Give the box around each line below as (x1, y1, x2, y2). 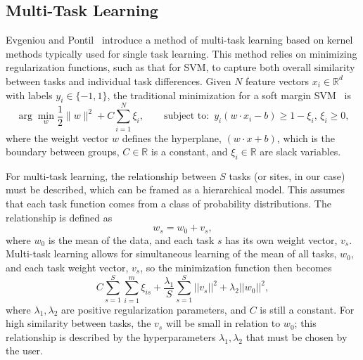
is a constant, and (151, 144, 228, 159)
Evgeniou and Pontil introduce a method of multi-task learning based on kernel (6, 32, 353, 47)
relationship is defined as (6, 210, 113, 224)
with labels (6, 87, 53, 102)
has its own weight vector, (225, 232, 338, 247)
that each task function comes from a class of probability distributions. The (6, 196, 331, 211)
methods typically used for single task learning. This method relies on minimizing (6, 46, 357, 60)
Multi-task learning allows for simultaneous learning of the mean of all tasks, (6, 246, 337, 261)
